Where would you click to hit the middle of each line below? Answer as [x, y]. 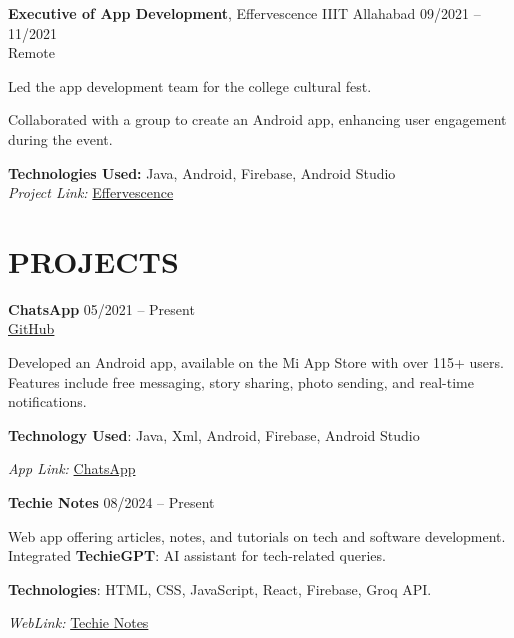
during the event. [60, 138]
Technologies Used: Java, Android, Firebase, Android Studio [202, 172]
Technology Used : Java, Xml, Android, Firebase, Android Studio [214, 434]
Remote [31, 52]
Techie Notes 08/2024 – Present [111, 502]
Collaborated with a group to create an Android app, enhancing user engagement [257, 119]
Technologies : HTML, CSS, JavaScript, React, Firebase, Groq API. [220, 588]
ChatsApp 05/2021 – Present [101, 308]
